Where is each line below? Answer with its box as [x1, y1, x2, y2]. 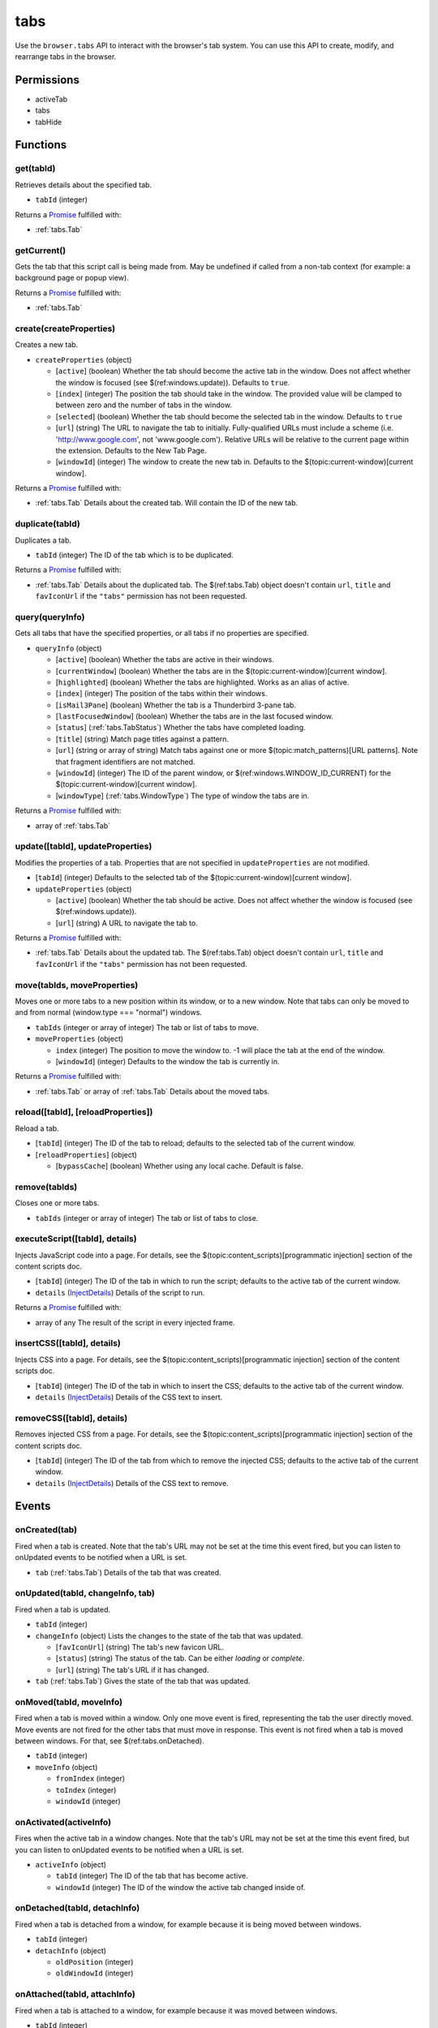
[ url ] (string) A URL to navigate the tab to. [55, 917, 198, 928]
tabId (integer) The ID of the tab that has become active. [55, 1871, 249, 1881]
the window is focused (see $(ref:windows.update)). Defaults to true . [55, 377, 290, 387]
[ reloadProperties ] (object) [35, 1149, 138, 1159]
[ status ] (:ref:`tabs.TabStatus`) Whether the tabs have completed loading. [55, 723, 306, 733]
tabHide [35, 117, 62, 127]
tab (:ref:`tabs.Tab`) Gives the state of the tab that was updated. [35, 1676, 251, 1686]
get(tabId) [15, 163, 56, 174]
